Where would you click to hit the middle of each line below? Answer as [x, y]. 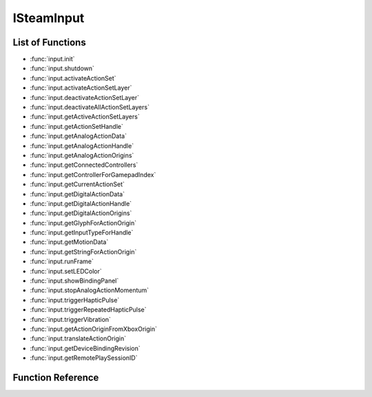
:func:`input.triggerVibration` [71, 319]
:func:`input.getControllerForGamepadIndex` [93, 174]
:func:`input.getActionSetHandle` [76, 126]
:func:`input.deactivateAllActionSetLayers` [90, 108]
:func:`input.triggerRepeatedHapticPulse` [89, 309]
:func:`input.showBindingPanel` [74, 281]
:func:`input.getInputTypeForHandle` [82, 233]
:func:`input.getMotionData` [69, 242]
